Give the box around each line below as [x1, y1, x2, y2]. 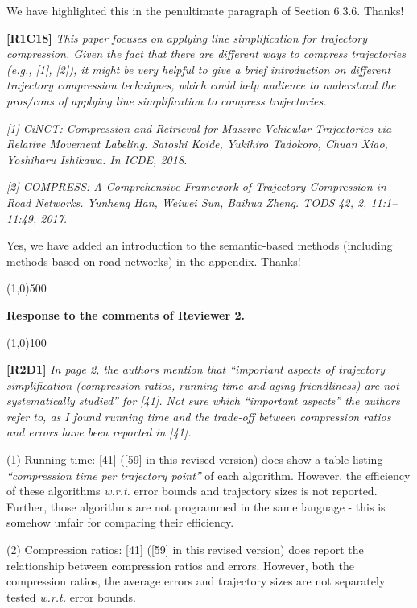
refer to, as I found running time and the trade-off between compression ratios [6, 407, 391, 424]
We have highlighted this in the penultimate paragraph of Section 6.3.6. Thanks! [6, 2, 404, 19]
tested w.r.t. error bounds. [6, 588, 136, 605]
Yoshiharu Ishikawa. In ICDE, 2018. [6, 151, 188, 168]
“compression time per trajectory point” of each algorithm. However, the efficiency [6, 466, 411, 483]
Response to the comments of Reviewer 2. [6, 306, 246, 323]
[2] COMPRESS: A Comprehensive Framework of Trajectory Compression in [6, 178, 386, 195]
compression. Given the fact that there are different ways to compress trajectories [6, 45, 406, 62]
